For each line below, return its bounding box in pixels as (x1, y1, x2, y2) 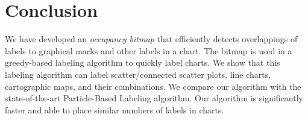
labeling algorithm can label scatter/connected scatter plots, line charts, (5, 68, 271, 80)
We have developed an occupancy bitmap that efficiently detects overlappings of (5, 33, 298, 45)
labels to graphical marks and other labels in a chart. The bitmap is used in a (5, 44, 292, 57)
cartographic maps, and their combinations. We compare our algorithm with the (5, 80, 301, 92)
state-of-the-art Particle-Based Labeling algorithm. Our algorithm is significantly (5, 92, 303, 104)
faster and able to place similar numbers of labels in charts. (5, 103, 224, 116)
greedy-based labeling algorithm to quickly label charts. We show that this (5, 56, 280, 69)
